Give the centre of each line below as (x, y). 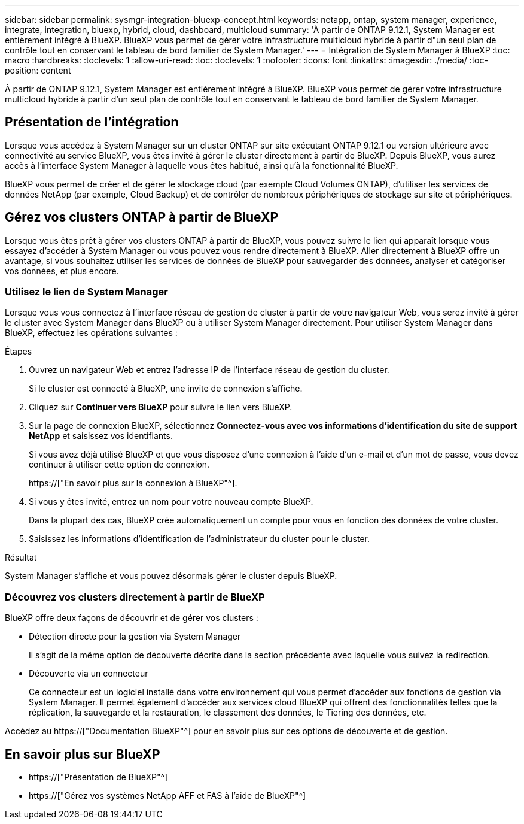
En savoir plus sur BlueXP (83, 754)
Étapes (19, 352)
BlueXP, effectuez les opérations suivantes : (91, 333)
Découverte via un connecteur (89, 674)
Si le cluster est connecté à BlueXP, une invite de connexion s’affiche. (166, 389)
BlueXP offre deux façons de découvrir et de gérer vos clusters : (132, 618)
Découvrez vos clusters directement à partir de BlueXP (135, 597)
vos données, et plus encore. (62, 271)
